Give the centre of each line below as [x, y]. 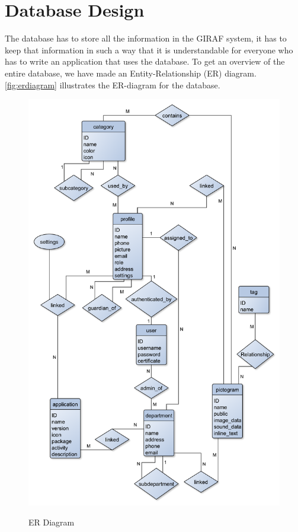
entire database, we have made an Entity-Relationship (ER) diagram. [131, 73]
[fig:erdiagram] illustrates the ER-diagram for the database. [113, 85]
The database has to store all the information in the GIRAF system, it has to [146, 38]
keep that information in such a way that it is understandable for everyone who [149, 50]
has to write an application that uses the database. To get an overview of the [145, 61]
